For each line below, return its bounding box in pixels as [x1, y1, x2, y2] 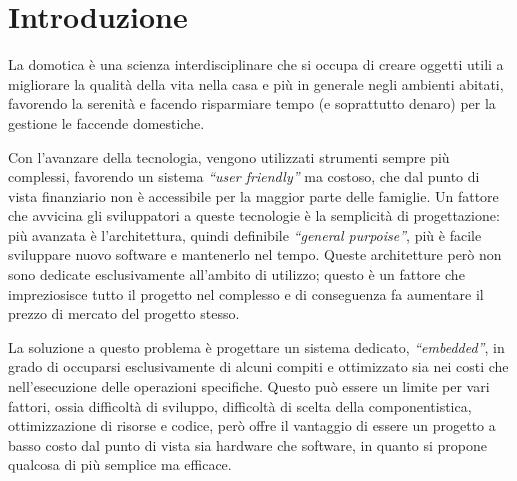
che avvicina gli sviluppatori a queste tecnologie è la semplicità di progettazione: [8, 205, 500, 226]
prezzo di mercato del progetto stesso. [8, 303, 240, 324]
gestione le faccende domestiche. [8, 112, 205, 133]
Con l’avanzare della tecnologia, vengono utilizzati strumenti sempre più [8, 146, 450, 167]
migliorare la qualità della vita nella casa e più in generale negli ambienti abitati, [8, 73, 504, 94]
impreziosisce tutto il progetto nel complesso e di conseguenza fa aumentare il [8, 283, 484, 304]
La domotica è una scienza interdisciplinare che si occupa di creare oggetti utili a [8, 54, 504, 75]
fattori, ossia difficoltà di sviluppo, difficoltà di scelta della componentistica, [8, 395, 472, 416]
